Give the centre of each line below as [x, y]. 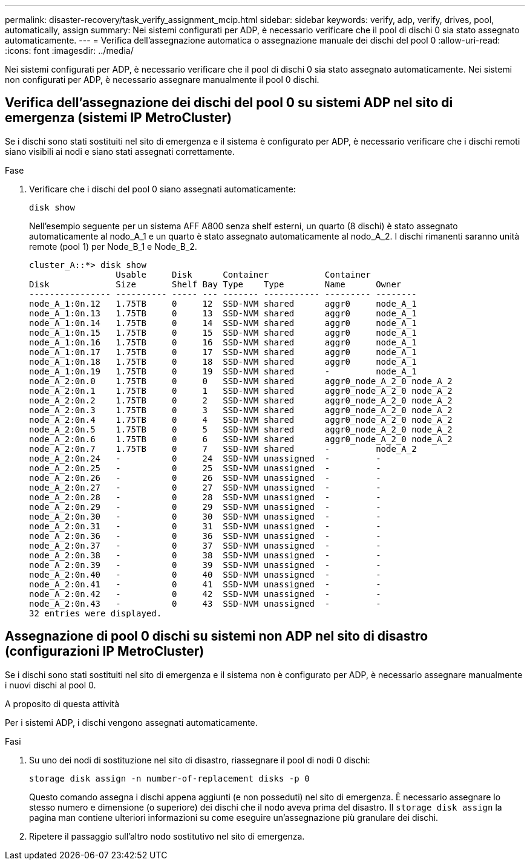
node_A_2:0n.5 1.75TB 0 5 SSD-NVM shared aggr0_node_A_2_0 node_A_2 [241, 429]
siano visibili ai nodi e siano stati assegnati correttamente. [120, 151]
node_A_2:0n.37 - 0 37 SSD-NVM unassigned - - [205, 545]
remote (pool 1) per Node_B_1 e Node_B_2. [113, 246]
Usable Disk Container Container [243, 274]
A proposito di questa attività [62, 703]
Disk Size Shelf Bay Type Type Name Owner [215, 284]
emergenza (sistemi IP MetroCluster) [118, 118]
